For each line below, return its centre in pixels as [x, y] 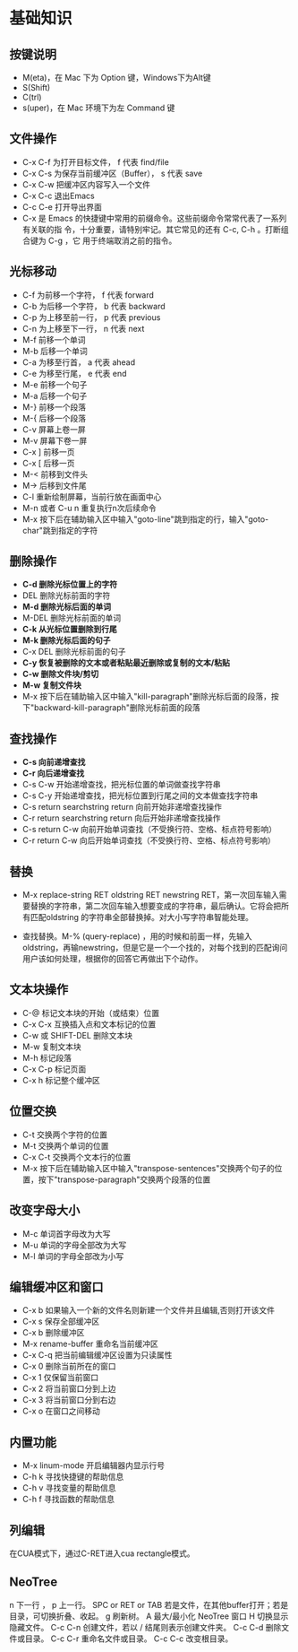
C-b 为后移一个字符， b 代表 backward [94, 306]
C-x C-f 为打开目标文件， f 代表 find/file [96, 161]
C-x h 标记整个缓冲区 [61, 1080]
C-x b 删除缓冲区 [53, 1333]
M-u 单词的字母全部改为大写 [74, 1245]
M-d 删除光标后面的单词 [67, 607]
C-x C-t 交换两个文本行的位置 [77, 1157]
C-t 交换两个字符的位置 [64, 1135]
